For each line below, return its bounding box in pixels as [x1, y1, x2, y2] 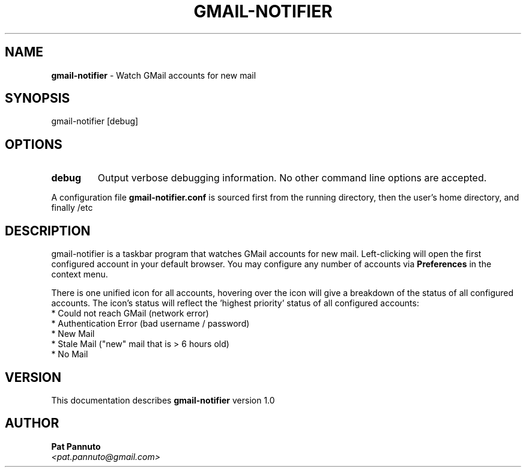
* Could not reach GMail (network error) [51, 308, 209, 319]
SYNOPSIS [5, 91, 70, 106]
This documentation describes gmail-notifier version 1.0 [51, 395, 275, 405]
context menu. [51, 269, 108, 280]
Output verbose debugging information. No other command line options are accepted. [97, 172, 487, 184]
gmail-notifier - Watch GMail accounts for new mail [51, 70, 256, 80]
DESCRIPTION [5, 223, 91, 238]
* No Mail [51, 349, 88, 360]
